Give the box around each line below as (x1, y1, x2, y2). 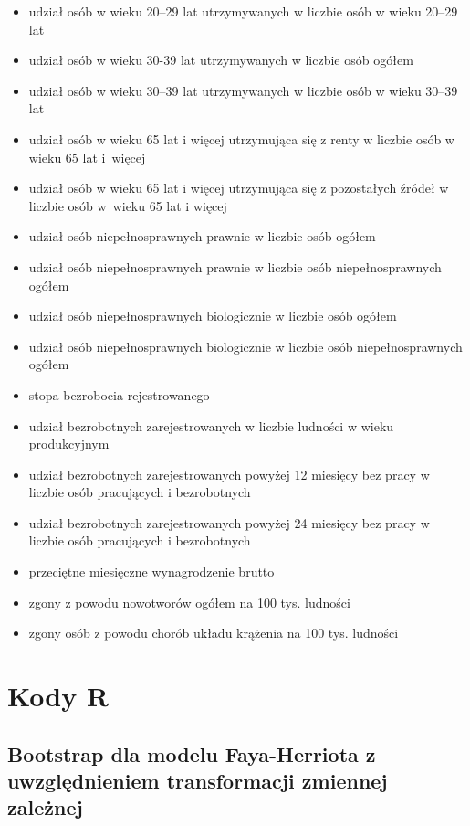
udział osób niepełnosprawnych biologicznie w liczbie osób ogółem (28, 306, 397, 325)
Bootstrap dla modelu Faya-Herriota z (7, 739, 376, 768)
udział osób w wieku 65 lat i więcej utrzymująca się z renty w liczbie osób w (28, 129, 454, 148)
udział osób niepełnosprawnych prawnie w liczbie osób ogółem (28, 227, 376, 246)
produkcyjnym (28, 434, 110, 453)
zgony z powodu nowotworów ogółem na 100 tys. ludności (28, 592, 350, 611)
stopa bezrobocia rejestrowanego (28, 385, 210, 404)
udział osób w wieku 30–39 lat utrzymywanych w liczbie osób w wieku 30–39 (28, 80, 458, 100)
